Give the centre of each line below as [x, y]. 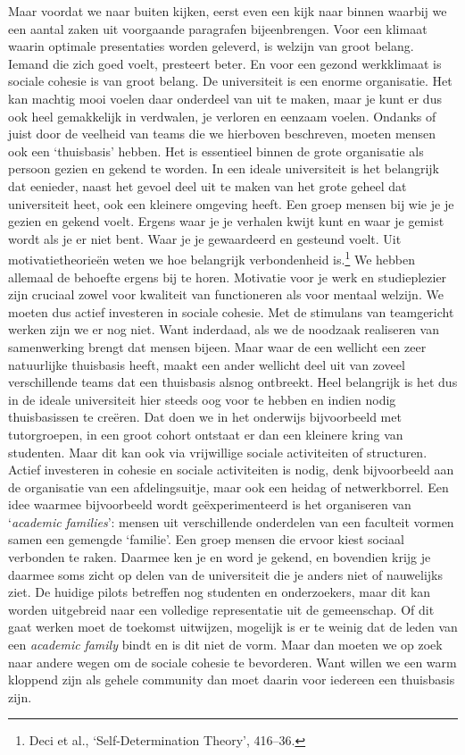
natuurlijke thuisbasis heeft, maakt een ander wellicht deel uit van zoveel [207, 364]
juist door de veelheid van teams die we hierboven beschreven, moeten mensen [222, 134]
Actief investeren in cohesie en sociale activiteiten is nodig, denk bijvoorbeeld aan [231, 470]
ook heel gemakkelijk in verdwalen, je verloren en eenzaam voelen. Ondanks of [222, 116]
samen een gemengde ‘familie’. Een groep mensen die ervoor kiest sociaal [206, 539]
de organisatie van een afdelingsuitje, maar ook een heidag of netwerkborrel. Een [228, 487]
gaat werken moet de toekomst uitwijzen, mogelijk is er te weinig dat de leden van [233, 627]
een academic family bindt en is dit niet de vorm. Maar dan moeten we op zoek [225, 645]
